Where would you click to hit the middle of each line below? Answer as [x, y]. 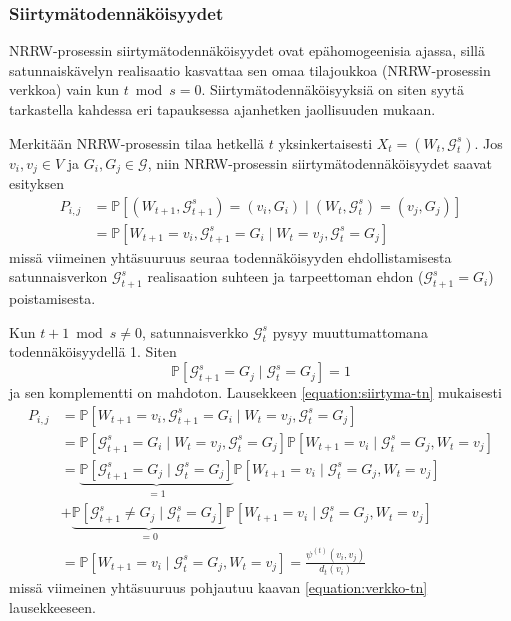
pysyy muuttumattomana [350, 331]
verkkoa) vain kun [64, 89]
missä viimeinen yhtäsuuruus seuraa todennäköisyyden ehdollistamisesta [230, 256]
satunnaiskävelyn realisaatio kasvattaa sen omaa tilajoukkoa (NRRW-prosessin [250, 69]
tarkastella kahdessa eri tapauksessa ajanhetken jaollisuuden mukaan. [222, 109]
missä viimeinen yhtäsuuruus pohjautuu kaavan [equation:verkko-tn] [218, 587]
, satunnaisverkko [195, 331]
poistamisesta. [52, 298]
